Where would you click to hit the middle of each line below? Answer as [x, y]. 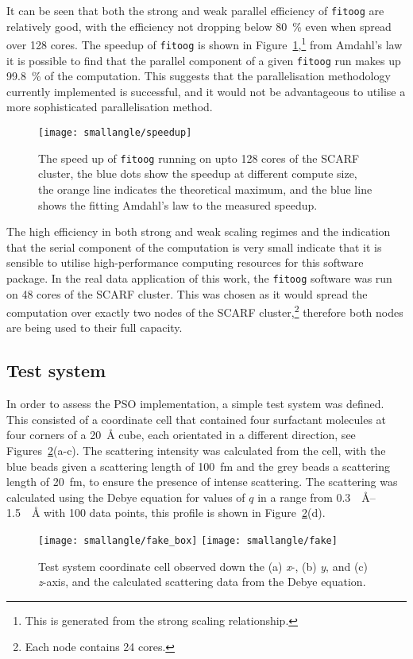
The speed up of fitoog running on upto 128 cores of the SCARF [199, 158]
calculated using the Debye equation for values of [126, 497]
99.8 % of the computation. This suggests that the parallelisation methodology [199, 76]
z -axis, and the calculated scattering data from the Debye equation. [202, 582]
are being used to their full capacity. [95, 328]
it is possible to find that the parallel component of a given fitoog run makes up [204, 60]
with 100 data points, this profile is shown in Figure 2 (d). [185, 513]
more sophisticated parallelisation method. [110, 107]
